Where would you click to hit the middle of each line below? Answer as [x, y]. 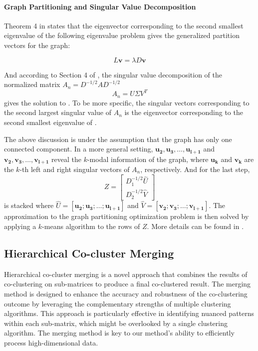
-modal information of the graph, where [148, 159]
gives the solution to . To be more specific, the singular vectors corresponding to [127, 102]
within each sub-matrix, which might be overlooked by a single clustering [116, 323]
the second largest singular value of [58, 112]
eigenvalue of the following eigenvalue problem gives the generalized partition [122, 35]
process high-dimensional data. [51, 342]
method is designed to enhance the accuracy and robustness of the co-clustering [126, 293]
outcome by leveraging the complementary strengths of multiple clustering [118, 303]
